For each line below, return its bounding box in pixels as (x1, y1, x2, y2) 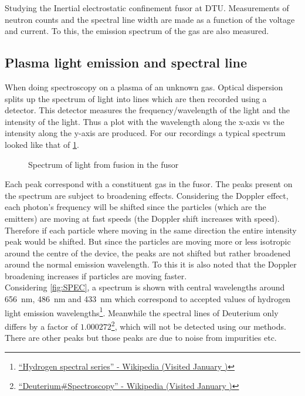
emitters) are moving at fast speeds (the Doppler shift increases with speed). (5, 212, 280, 224)
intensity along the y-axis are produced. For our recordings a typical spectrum (5, 127, 286, 139)
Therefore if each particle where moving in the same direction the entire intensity (5, 224, 297, 236)
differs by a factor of (5, 320, 78, 332)
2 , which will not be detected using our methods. (111, 318, 286, 332)
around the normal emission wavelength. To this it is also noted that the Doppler (5, 258, 297, 270)
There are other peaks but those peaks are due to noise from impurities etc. (5, 331, 277, 344)
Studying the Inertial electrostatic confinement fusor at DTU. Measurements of (5, 2, 289, 13)
